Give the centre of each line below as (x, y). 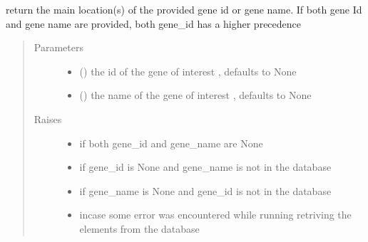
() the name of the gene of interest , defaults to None (195, 95)
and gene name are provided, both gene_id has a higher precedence (154, 23)
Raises (48, 119)
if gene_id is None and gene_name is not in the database (205, 167)
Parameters (58, 47)
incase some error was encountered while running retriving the (215, 215)
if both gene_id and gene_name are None (171, 143)
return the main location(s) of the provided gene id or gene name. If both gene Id (184, 9)
